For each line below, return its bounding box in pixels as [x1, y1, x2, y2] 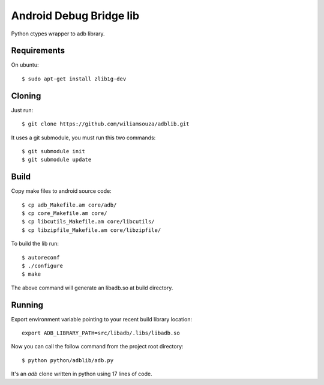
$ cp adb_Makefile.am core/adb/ [22, 201, 117, 208]
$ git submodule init [22, 148, 85, 154]
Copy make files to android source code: [11, 187, 112, 195]
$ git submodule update [22, 156, 92, 163]
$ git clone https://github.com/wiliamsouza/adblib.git [22, 121, 190, 127]
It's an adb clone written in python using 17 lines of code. [11, 370, 152, 378]
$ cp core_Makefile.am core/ [22, 210, 107, 216]
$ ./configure [22, 262, 63, 269]
